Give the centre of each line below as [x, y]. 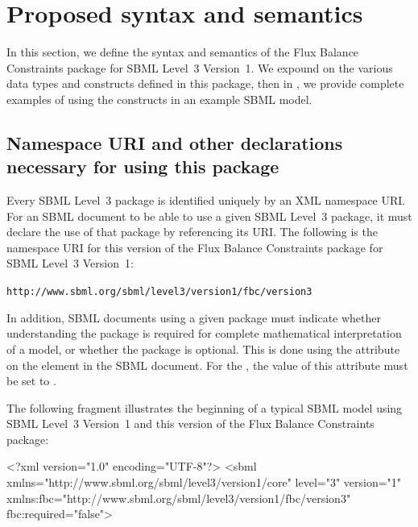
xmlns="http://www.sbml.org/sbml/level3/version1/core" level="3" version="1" [204, 482]
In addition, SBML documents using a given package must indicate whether [194, 317]
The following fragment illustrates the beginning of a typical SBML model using [205, 407]
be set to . [31, 381]
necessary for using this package [143, 166]
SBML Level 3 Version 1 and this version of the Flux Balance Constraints [190, 423]
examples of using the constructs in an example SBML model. [159, 99]
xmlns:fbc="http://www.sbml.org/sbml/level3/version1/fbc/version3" [179, 498]
